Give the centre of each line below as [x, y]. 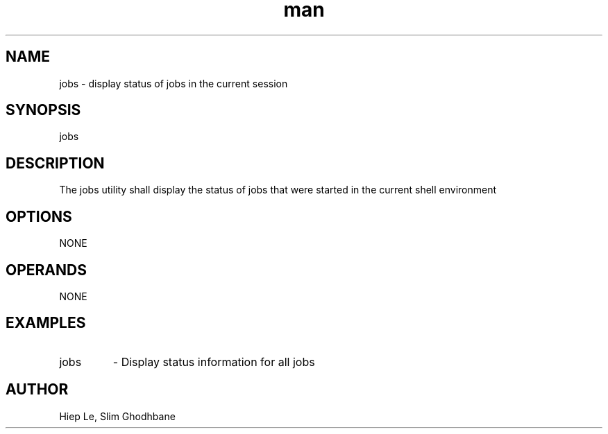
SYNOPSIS [43, 110]
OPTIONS [39, 216]
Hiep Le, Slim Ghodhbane [117, 416]
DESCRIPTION [55, 163]
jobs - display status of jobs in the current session [174, 83]
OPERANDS [46, 270]
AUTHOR [37, 390]
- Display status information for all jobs [214, 362]
